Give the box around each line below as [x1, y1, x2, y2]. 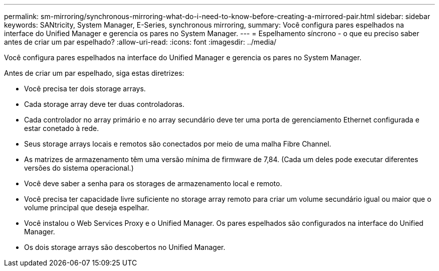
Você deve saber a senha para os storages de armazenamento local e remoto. [24, 179, 282, 188]
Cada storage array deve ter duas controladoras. [24, 100, 185, 108]
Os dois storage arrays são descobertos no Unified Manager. [24, 243, 226, 251]
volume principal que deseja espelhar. [24, 203, 149, 212]
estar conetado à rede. [24, 124, 99, 132]
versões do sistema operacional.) [24, 164, 134, 172]
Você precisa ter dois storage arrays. [24, 84, 146, 93]
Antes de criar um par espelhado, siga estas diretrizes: [4, 69, 184, 77]
